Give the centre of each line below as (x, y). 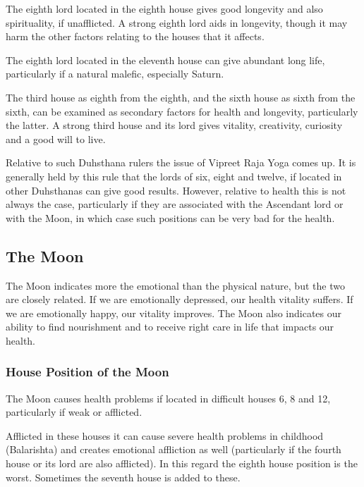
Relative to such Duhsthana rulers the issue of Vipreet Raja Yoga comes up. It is (181, 162)
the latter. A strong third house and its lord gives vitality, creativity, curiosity (174, 125)
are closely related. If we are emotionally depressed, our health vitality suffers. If (180, 299)
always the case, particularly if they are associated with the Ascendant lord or (175, 204)
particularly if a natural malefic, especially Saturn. (115, 74)
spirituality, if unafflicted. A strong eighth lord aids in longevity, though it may (177, 22)
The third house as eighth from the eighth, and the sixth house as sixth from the (181, 97)
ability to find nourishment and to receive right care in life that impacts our (170, 327)
